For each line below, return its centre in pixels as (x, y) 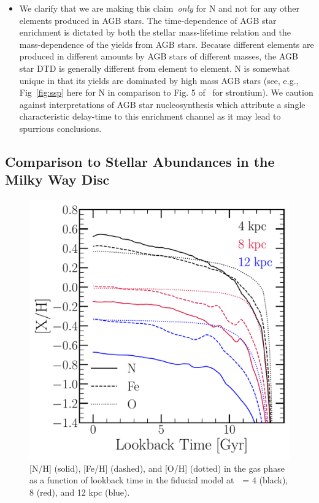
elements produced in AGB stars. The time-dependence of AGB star (148, 20)
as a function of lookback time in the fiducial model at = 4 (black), (159, 480)
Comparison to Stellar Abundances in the (140, 161)
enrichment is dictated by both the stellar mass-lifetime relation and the (155, 32)
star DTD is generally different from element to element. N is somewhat (155, 68)
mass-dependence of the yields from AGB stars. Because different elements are (167, 44)
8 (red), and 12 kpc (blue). (80, 492)
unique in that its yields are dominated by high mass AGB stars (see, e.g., (159, 80)
